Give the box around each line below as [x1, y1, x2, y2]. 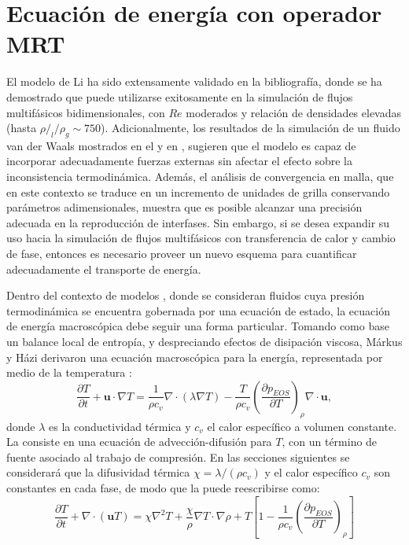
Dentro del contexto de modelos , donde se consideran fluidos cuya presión [6, 287, 365, 304]
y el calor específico [264, 464, 358, 481]
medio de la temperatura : [6, 364, 132, 381]
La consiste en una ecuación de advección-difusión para [6, 433, 272, 450]
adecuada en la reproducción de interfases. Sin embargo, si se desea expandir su [6, 214, 390, 230]
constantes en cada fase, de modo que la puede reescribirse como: [6, 479, 320, 495]
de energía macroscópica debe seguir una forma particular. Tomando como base [6, 318, 389, 334]
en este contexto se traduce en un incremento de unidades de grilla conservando [6, 183, 390, 200]
